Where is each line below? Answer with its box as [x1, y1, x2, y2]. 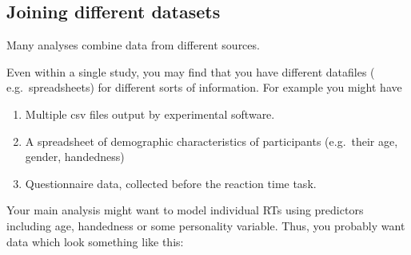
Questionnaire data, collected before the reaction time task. [25, 175, 317, 191]
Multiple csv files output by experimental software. [25, 105, 275, 122]
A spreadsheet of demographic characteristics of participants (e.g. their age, [25, 132, 398, 149]
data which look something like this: [6, 233, 184, 249]
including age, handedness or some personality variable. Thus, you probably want [6, 217, 405, 233]
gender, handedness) [25, 148, 125, 165]
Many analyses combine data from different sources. [6, 37, 260, 53]
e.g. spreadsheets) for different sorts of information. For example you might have [6, 79, 402, 96]
